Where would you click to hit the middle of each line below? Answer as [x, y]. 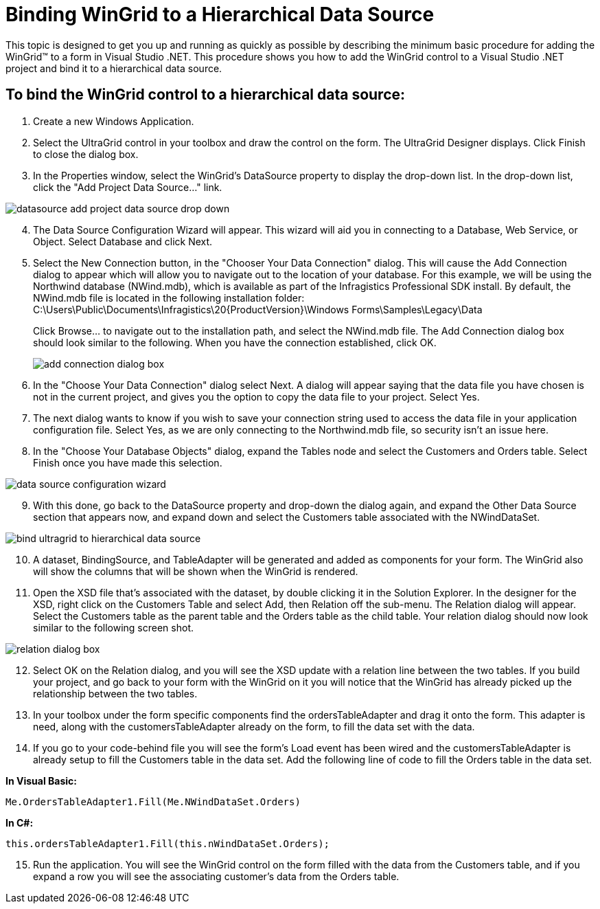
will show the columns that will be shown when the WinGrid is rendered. [196, 571]
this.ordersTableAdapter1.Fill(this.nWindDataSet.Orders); [168, 843]
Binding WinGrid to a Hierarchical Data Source [220, 14]
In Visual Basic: [41, 781]
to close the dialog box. [86, 154]
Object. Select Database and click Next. [123, 241]
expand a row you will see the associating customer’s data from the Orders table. [216, 876]
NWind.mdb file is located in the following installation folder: [169, 298]
